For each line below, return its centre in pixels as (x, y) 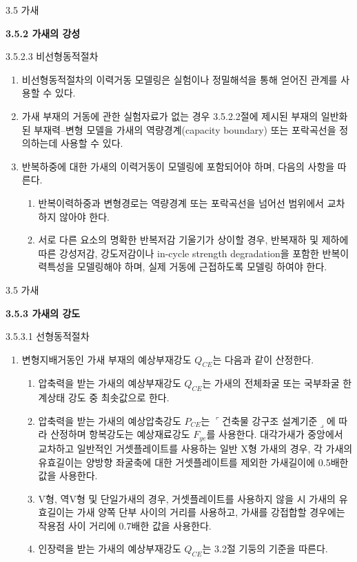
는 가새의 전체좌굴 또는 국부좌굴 (271, 383)
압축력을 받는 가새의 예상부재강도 (110, 383)
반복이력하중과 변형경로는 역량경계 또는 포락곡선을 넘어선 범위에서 (181, 202)
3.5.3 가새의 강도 (43, 313)
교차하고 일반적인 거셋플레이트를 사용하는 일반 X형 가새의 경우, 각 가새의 (195, 448)
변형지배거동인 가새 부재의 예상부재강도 (106, 359)
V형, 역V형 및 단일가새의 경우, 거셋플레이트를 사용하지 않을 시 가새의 (187, 498)
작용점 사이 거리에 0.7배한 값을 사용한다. (125, 525)
